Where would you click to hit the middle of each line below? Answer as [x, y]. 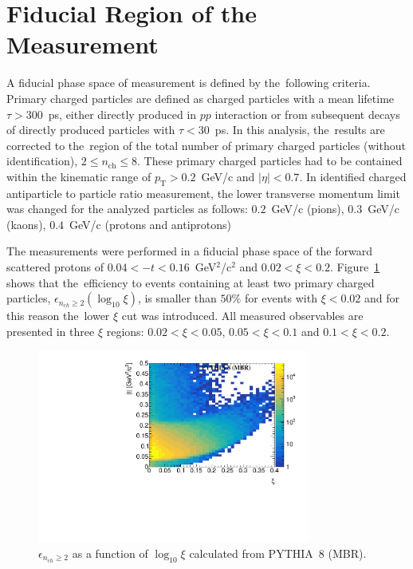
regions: [125, 331]
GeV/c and [228, 176]
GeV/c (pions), [308, 209]
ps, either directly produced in [122, 114]
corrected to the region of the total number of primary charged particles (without [206, 145]
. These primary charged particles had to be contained [270, 161]
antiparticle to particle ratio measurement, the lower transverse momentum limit [203, 193]
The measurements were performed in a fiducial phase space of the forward [190, 251]
